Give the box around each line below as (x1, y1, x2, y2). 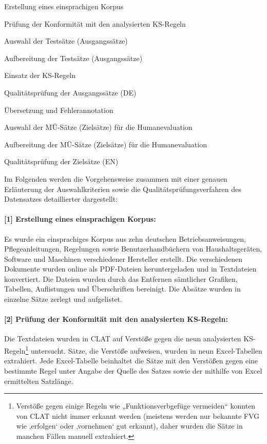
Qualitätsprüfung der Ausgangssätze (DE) (4, 87, 137, 98)
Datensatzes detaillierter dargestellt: (4, 194, 118, 204)
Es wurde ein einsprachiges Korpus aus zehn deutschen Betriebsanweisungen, (4, 233, 246, 244)
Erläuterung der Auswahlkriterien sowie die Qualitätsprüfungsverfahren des (4, 183, 241, 194)
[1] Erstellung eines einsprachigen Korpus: (4, 214, 156, 224)
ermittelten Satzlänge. (4, 375, 73, 386)
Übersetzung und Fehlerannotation (4, 104, 113, 115)
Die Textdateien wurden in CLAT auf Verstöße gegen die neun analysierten (4, 333, 241, 344)
